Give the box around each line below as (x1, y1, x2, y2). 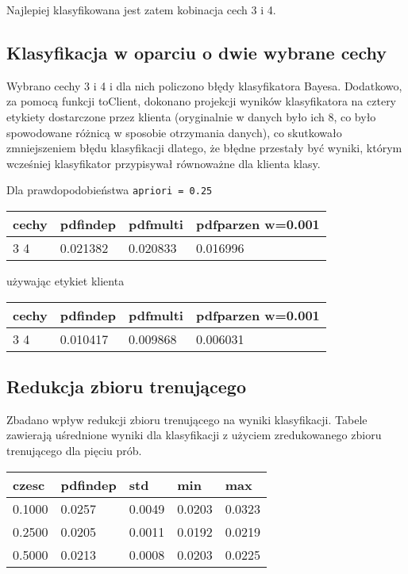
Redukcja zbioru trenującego (6, 374, 246, 398)
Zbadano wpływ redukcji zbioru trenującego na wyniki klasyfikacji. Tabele (6, 411, 368, 427)
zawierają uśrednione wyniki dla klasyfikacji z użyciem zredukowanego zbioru (6, 427, 382, 443)
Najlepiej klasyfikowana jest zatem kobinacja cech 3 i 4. (6, 2, 276, 17)
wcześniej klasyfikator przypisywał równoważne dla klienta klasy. (6, 155, 321, 171)
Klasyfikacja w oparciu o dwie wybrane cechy (6, 40, 387, 64)
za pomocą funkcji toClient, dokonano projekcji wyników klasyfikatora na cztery (6, 93, 397, 109)
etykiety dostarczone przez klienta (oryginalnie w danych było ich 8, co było (6, 108, 376, 124)
